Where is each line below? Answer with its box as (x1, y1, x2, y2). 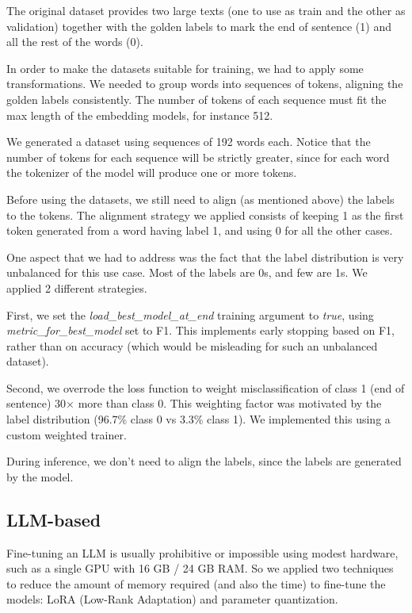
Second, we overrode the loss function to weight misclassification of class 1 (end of (6, 379, 405, 396)
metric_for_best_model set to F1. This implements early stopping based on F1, (6, 322, 395, 339)
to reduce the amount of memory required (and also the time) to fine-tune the (6, 575, 386, 592)
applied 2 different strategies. (6, 279, 147, 296)
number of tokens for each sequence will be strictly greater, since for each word (6, 148, 390, 165)
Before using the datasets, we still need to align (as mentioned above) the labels (6, 190, 395, 207)
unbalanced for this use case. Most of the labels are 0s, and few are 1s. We (6, 264, 368, 281)
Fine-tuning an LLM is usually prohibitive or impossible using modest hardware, (6, 544, 399, 561)
